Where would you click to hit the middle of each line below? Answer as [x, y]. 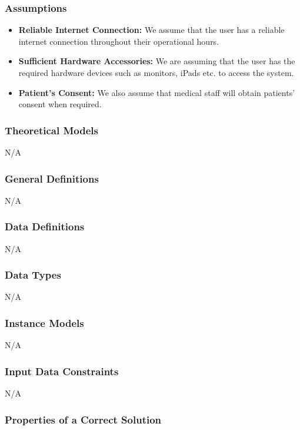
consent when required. [60, 104]
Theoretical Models [51, 130]
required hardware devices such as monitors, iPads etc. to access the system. [156, 72]
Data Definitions [45, 226]
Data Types [33, 275]
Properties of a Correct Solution [83, 419]
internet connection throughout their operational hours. [119, 41]
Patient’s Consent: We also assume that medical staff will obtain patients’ [157, 92]
